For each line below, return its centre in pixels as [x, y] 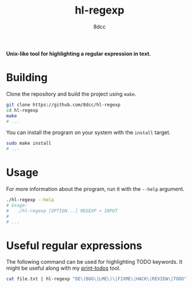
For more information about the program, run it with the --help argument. [95, 189]
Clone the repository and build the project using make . [71, 94]
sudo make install [29, 143]
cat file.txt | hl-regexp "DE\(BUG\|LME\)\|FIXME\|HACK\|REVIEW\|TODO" [96, 279]
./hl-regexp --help [30, 200]
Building [27, 78]
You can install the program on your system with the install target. [88, 132]
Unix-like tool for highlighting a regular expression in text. [79, 53]
